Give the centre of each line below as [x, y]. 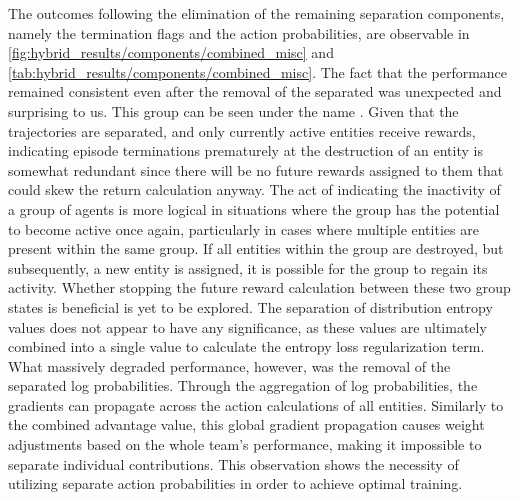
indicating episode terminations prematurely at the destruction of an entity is [245, 150]
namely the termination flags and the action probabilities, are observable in [239, 32]
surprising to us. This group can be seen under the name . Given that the [233, 110]
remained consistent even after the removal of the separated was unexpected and [255, 91]
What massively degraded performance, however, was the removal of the [229, 365]
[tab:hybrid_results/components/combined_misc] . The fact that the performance [258, 71]
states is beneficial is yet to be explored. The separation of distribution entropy [250, 306]
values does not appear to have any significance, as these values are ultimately [247, 326]
